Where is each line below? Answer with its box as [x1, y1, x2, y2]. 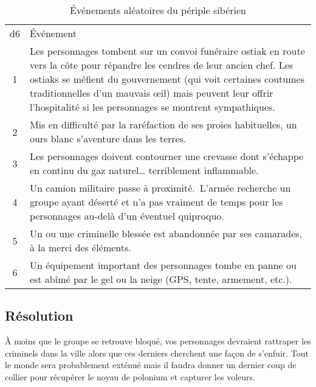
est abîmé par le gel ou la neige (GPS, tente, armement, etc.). [29, 272, 292, 286]
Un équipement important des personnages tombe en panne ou [29, 258, 297, 272]
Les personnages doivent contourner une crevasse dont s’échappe [29, 149, 304, 163]
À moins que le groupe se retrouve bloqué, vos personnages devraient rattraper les [5, 335, 311, 347]
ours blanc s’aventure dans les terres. [29, 131, 187, 145]
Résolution [5, 306, 74, 325]
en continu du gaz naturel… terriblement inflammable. [29, 163, 259, 177]
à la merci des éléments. [29, 240, 131, 254]
